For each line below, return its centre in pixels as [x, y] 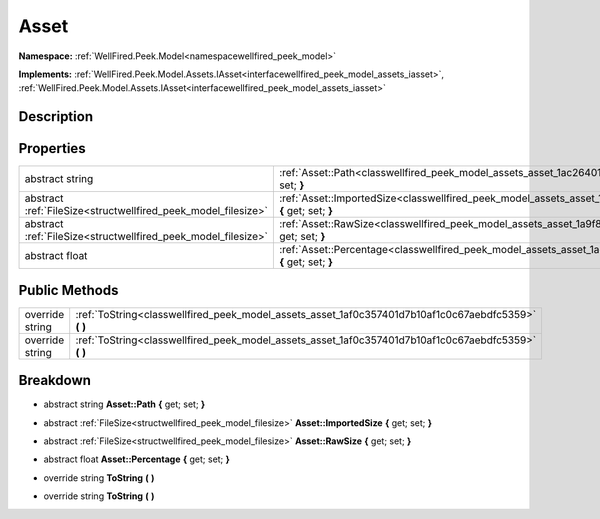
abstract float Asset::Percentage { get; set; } [136, 459]
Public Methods [68, 290]
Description [56, 116]
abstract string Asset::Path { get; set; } [124, 404]
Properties [52, 148]
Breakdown [55, 380]
